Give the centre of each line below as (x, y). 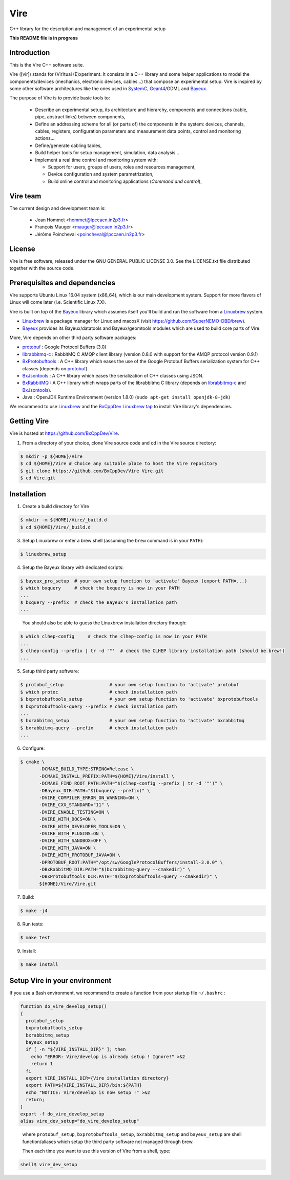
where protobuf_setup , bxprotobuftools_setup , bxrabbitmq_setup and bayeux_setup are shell (132, 1134)
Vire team (25, 196)
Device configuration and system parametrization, (101, 174)
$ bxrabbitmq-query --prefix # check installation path (99, 728)
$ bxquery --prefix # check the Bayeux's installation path (99, 602)
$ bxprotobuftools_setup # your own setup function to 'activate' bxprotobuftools (139, 699)
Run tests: (33, 924)
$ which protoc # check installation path (99, 692)
